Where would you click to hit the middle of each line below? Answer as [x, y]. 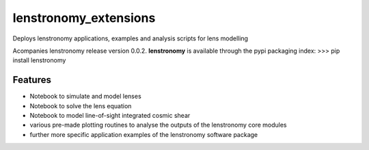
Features [32, 80]
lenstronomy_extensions [84, 18]
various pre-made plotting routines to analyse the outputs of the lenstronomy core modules [158, 125]
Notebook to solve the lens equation [81, 105]
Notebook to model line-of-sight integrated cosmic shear [110, 116]
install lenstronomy [39, 60]
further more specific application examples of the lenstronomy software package [144, 134]
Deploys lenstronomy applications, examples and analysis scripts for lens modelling [131, 38]
